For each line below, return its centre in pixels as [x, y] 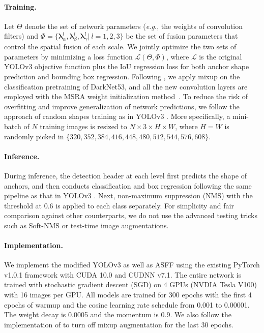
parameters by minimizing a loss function [68, 56]
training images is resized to [83, 126]
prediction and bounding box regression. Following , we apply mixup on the [122, 76]
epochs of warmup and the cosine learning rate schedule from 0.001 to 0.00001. [127, 304]
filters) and [21, 36]
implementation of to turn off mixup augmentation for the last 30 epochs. [119, 324]
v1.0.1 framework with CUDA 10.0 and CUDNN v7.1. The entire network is [123, 274]
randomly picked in [34, 136]
